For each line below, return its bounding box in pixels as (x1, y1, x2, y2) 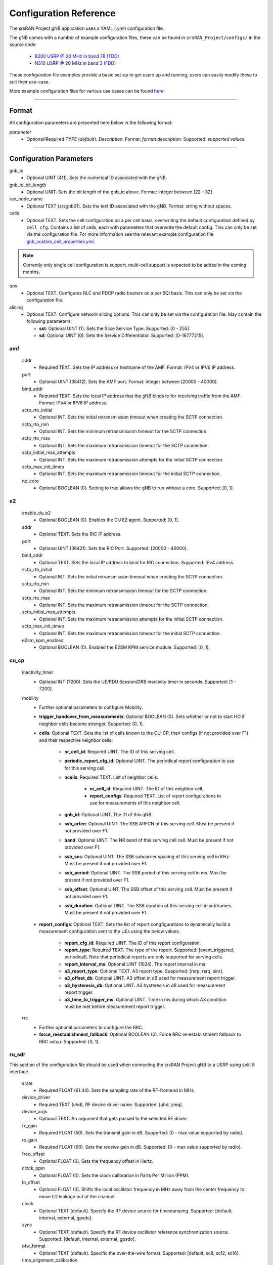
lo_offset (22, 1179, 40, 1185)
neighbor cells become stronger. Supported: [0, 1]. (39, 721, 144, 727)
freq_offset (22, 1151, 45, 1157)
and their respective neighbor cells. (39, 737, 113, 743)
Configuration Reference (9, 8, 116, 19)
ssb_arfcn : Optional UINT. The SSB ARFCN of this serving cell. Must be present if (64, 821, 235, 827)
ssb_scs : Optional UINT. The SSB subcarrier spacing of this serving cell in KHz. (64, 853, 231, 860)
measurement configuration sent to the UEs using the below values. (39, 929, 180, 935)
